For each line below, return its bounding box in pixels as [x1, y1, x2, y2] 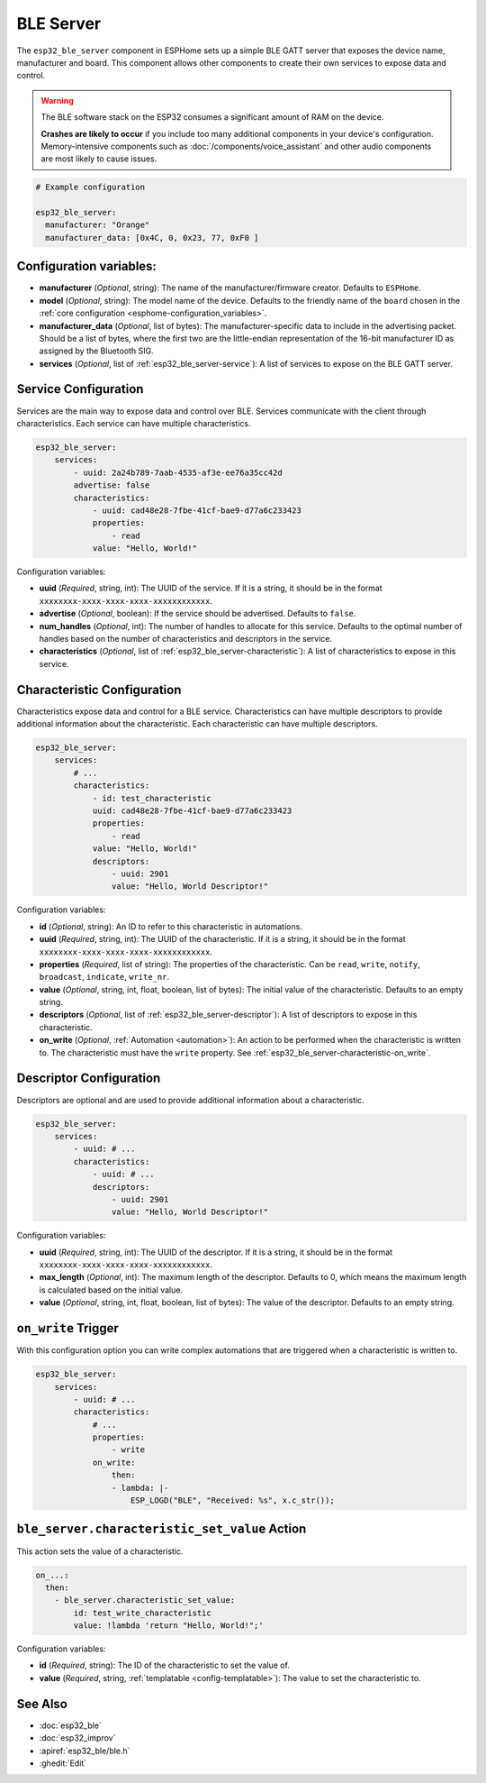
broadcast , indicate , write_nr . [39, 972, 170, 983]
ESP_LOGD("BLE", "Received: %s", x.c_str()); [130, 1495, 335, 1505]
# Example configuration [35, 182, 146, 193]
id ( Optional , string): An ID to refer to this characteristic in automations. [39, 920, 303, 932]
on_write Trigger [16, 1321, 119, 1336]
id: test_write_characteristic [73, 1607, 211, 1618]
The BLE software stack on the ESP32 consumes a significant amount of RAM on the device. [40, 112, 384, 123]
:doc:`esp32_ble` [39, 1720, 103, 1731]
